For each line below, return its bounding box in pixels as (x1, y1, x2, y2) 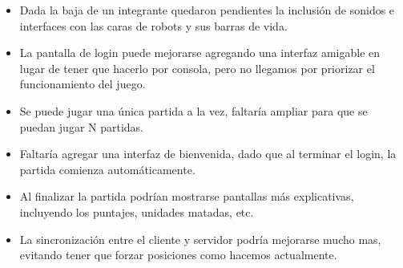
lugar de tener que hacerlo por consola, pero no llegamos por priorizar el (19, 59, 375, 76)
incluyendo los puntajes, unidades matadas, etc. (19, 203, 254, 220)
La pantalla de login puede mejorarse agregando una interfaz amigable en (19, 44, 381, 61)
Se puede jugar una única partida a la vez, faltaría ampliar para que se (19, 102, 368, 119)
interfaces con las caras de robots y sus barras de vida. (19, 17, 288, 34)
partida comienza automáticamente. (19, 160, 195, 177)
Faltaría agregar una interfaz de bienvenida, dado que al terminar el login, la (19, 145, 397, 162)
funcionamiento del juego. (19, 75, 146, 92)
